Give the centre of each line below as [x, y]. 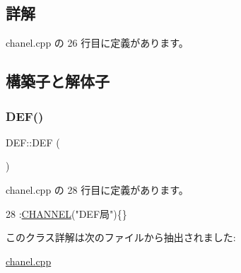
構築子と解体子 [58, 81]
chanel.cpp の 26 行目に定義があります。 [97, 43]
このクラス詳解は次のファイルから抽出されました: [121, 237]
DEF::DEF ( [33, 142]
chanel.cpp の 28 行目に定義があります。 [97, 189]
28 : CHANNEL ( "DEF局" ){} [66, 213]
